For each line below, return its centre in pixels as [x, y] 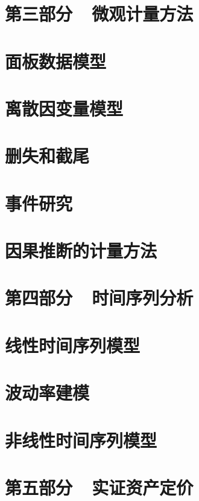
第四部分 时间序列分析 [99, 298]
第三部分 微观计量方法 [99, 14]
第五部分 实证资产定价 [99, 487]
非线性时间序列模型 [81, 440]
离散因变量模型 [64, 108]
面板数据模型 [56, 61]
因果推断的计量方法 [81, 250]
